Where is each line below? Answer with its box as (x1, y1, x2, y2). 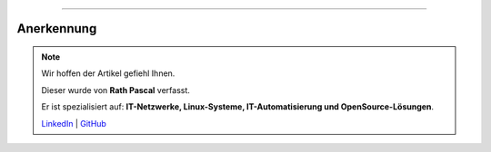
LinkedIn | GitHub (41, 118, 106, 128)
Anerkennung (16, 21, 97, 36)
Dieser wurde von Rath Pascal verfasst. (41, 84, 191, 95)
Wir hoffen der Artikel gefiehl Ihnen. (41, 68, 175, 79)
